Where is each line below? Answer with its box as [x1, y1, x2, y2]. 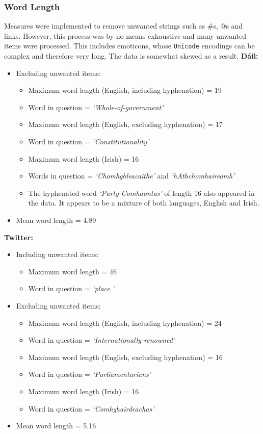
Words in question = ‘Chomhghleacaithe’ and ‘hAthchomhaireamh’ [28, 170, 235, 181]
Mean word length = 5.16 [16, 420, 96, 431]
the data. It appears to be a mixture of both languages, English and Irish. [28, 197, 259, 208]
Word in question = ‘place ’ [28, 283, 115, 294]
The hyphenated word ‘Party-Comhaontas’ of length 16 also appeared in [28, 187, 255, 198]
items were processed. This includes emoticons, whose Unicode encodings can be [4, 40, 255, 51]
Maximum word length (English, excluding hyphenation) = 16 [28, 351, 223, 362]
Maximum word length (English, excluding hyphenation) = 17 [28, 119, 223, 130]
